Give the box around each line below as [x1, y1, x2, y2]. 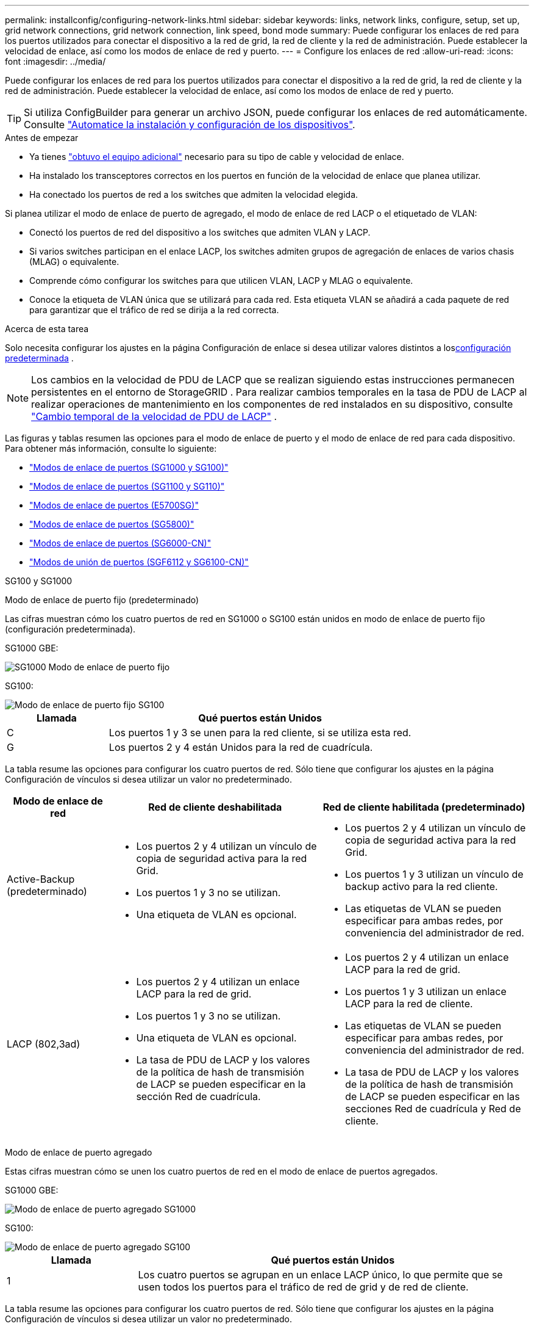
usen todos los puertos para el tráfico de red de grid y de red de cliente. [138, 1281, 469, 1293]
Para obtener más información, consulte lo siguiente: [5, 443, 217, 454]
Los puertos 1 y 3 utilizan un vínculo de [345, 868, 524, 880]
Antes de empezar [5, 132, 79, 143]
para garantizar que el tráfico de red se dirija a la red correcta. [29, 305, 279, 315]
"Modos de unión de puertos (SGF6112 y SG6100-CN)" [29, 557, 249, 567]
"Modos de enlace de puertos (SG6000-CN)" [29, 538, 212, 548]
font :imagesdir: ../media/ [5, 56, 106, 67]
